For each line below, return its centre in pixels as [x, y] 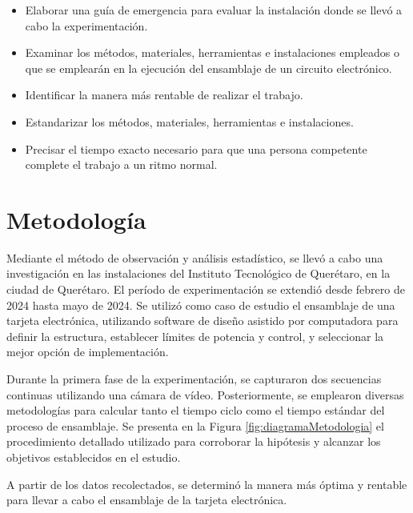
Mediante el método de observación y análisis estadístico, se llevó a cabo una [195, 257]
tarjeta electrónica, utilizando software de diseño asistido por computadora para [202, 321]
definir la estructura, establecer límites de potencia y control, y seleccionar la [195, 336]
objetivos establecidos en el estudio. [94, 457]
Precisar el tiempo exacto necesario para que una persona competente [196, 148]
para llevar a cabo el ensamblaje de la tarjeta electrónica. [147, 500]
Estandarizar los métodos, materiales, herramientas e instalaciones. [189, 121]
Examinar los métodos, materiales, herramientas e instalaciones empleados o [212, 52]
